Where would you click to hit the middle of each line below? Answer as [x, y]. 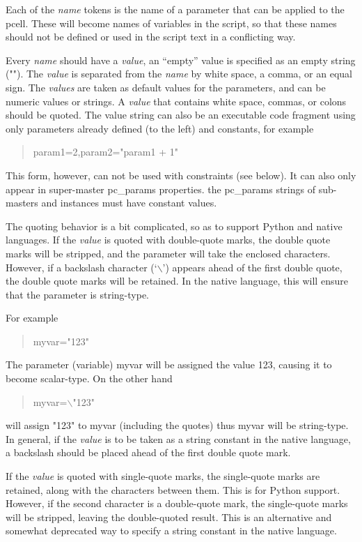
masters [22, 203]
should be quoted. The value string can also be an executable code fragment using [181, 115]
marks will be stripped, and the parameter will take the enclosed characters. [168, 253]
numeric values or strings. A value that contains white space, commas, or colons [176, 101]
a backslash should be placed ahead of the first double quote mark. [148, 452]
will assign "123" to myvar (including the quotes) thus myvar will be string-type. [177, 425]
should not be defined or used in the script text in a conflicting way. [151, 37]
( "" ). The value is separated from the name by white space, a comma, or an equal [179, 74]
